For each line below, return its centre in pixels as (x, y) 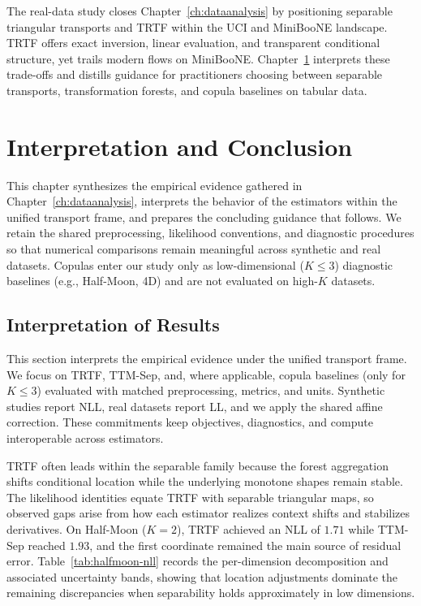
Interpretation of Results (113, 325)
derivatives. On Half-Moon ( (77, 528)
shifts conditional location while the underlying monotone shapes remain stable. (205, 481)
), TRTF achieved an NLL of (248, 528)
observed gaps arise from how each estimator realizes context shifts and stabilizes (208, 513)
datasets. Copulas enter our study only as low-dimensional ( (155, 264)
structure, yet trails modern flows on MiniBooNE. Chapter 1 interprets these (198, 58)
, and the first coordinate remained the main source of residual (245, 545)
